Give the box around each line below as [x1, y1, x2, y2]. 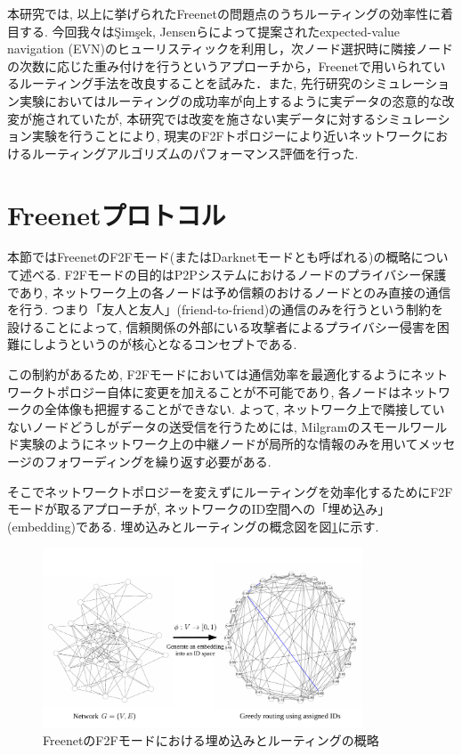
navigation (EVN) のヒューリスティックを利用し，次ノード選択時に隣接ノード [7, 39, 454, 58]
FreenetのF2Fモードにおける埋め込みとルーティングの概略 [43, 730, 379, 749]
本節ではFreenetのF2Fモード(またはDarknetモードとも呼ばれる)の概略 [7, 248, 411, 266]
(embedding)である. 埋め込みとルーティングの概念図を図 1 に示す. [7, 516, 379, 535]
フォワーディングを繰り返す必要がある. [44, 452, 272, 470]
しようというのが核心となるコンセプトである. [31, 335, 297, 353]
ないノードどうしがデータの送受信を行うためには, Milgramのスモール [7, 417, 410, 435]
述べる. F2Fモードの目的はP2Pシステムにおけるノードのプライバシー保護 [19, 265, 447, 284]
